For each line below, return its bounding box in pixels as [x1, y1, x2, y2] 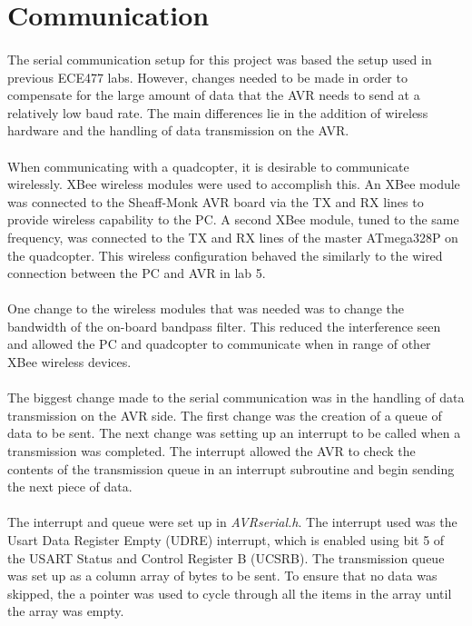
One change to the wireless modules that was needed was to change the [7, 299, 405, 318]
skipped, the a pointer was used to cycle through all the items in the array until [7, 583, 452, 602]
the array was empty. [7, 601, 124, 621]
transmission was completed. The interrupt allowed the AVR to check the [7, 442, 416, 461]
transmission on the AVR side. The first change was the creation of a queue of [7, 405, 442, 424]
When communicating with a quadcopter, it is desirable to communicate [7, 156, 409, 175]
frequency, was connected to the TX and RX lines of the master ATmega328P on [7, 227, 458, 246]
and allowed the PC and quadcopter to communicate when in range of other [7, 334, 431, 353]
